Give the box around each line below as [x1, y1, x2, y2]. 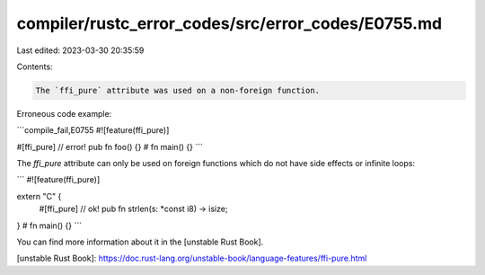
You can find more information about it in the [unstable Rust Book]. [16, 236, 264, 247]
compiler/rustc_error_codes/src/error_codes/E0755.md [16, 13, 443, 33]
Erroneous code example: [16, 108, 112, 119]
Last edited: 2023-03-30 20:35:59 [16, 45, 145, 56]
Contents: [16, 61, 53, 72]
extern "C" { [16, 191, 62, 201]
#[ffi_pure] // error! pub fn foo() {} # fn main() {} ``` [16, 141, 204, 152]
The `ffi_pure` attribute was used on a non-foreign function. [35, 85, 321, 95]
